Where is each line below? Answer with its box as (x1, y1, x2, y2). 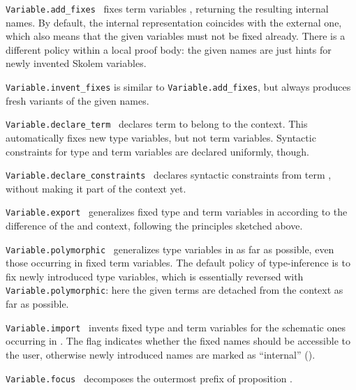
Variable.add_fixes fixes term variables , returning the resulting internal (6, 1, 329, 15)
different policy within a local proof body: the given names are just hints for (6, 42, 332, 57)
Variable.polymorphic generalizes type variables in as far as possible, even (6, 241, 334, 256)
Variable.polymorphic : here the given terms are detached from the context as (6, 283, 343, 297)
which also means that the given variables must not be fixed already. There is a (6, 29, 346, 43)
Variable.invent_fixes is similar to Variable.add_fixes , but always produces (6, 80, 351, 94)
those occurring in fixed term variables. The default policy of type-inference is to (6, 255, 350, 270)
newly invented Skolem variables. (6, 56, 147, 70)
